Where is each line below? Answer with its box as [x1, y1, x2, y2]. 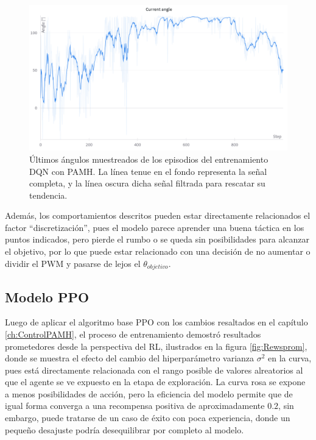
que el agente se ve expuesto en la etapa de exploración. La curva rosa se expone [5, 375, 306, 388]
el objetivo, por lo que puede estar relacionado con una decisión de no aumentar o [5, 245, 311, 258]
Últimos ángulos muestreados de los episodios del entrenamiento [29, 152, 269, 165]
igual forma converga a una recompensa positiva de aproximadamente [5, 399, 265, 412]
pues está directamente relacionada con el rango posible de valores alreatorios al [5, 363, 303, 376]
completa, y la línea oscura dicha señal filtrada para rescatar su [29, 177, 265, 190]
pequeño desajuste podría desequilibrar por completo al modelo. [5, 423, 244, 436]
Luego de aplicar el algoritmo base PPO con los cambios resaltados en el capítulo [5, 316, 308, 328]
